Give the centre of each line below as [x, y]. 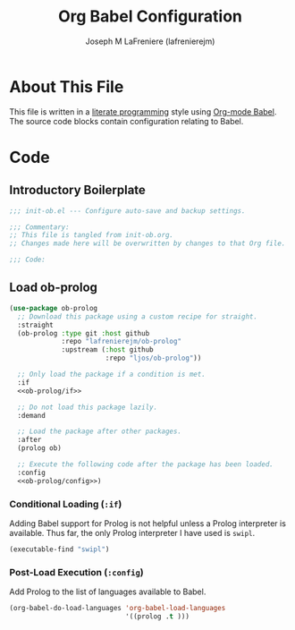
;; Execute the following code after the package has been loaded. [146, 464]
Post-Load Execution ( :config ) [77, 572]
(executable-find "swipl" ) [59, 549]
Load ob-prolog [54, 288]
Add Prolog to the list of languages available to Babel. [108, 592]
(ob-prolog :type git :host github [84, 333]
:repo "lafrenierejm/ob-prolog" [121, 342]
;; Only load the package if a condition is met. [111, 374]
